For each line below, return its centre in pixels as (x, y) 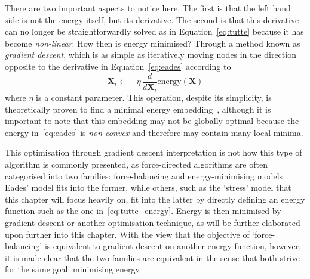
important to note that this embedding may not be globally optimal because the (152, 121)
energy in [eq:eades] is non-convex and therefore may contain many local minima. (154, 132)
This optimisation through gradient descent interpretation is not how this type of (154, 152)
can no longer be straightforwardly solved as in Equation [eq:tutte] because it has (154, 31)
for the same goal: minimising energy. (73, 269)
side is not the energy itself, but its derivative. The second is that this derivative (152, 19)
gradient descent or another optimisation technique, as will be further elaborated (153, 223)
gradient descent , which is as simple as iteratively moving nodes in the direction (151, 55)
